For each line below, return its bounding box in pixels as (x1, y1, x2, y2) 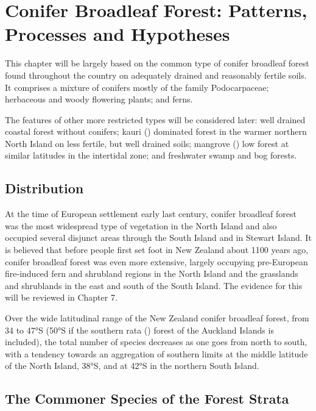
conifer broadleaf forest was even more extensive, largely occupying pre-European (5, 255, 308, 268)
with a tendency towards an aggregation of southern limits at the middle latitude (5, 347, 308, 360)
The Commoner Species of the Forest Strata (5, 389, 289, 408)
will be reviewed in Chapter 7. (5, 291, 118, 304)
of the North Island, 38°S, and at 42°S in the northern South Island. (5, 359, 259, 372)
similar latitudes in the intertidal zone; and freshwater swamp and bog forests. (5, 149, 297, 162)
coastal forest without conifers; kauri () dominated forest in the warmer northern (5, 125, 307, 138)
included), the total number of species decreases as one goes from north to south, (5, 335, 307, 348)
